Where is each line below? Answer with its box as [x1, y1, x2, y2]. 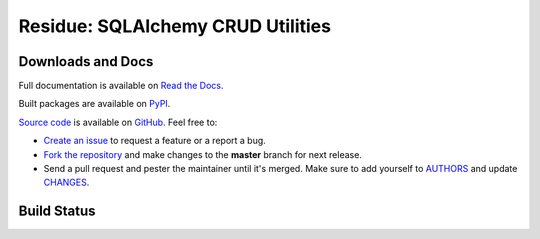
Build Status [18, 203, 96, 220]
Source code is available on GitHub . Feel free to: [18, 116, 218, 128]
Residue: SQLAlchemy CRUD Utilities [18, 15, 332, 37]
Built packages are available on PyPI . [18, 98, 171, 110]
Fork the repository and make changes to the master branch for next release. [43, 148, 362, 160]
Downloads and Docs [18, 53, 154, 70]
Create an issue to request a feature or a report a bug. [43, 135, 267, 147]
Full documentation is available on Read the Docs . [18, 80, 224, 92]
